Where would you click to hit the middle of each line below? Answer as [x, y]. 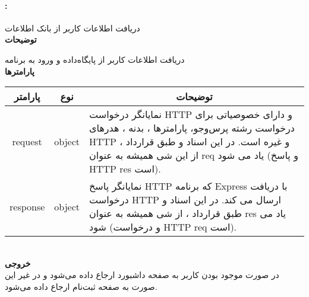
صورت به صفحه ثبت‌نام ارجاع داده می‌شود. [81, 286]
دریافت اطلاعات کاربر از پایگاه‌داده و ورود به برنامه [95, 59]
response [27, 206]
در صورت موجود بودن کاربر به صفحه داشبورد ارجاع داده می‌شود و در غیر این [142, 275]
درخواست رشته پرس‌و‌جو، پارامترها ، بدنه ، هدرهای [192, 128]
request [27, 142]
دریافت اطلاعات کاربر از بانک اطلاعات [72, 28]
